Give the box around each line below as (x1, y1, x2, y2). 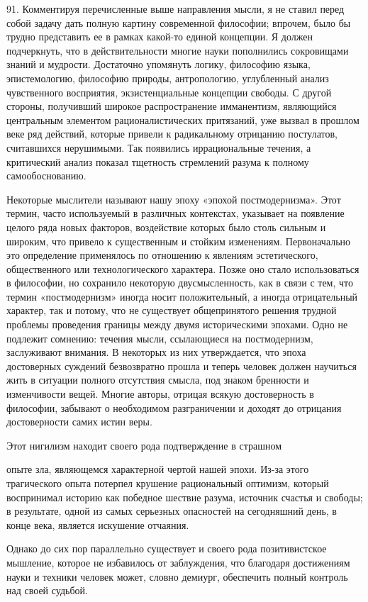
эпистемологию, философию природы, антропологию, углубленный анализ (6, 70, 329, 85)
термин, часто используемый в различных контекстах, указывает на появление (6, 206, 345, 221)
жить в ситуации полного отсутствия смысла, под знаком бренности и (6, 372, 309, 387)
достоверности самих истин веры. (6, 414, 152, 429)
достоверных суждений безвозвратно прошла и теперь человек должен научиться (6, 358, 357, 373)
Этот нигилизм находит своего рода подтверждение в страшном (6, 437, 282, 452)
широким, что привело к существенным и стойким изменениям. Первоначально (6, 233, 351, 248)
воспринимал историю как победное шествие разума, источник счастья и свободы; (6, 489, 363, 504)
